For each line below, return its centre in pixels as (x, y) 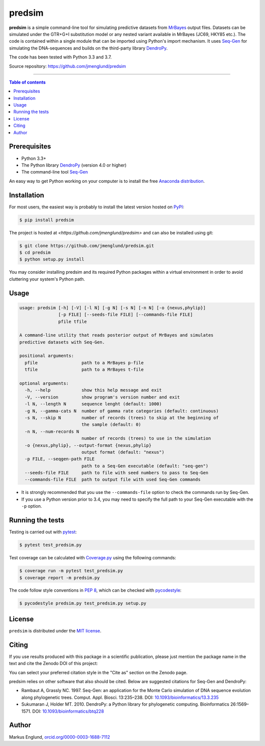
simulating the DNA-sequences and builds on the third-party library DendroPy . (88, 48)
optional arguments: (44, 384)
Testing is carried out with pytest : (43, 532)
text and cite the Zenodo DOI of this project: (53, 663)
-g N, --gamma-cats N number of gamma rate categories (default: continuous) (122, 411)
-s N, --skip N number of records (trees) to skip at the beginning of (122, 417)
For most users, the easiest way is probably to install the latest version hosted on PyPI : (96, 207)
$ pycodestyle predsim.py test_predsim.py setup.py (83, 603)
